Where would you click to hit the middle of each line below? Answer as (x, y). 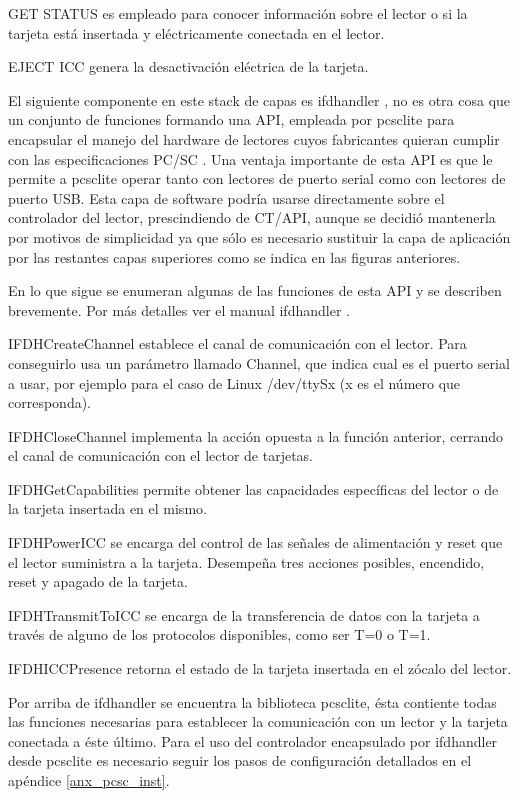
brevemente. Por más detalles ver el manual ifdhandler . (179, 309)
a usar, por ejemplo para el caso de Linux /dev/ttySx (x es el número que (234, 382)
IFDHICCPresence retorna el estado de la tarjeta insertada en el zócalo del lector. (260, 668)
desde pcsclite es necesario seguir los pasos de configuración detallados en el (240, 760)
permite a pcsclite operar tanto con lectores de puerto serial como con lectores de (257, 178)
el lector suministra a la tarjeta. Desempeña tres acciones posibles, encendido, (246, 561)
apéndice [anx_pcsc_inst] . (89, 780)
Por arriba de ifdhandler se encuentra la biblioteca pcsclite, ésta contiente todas (252, 701)
